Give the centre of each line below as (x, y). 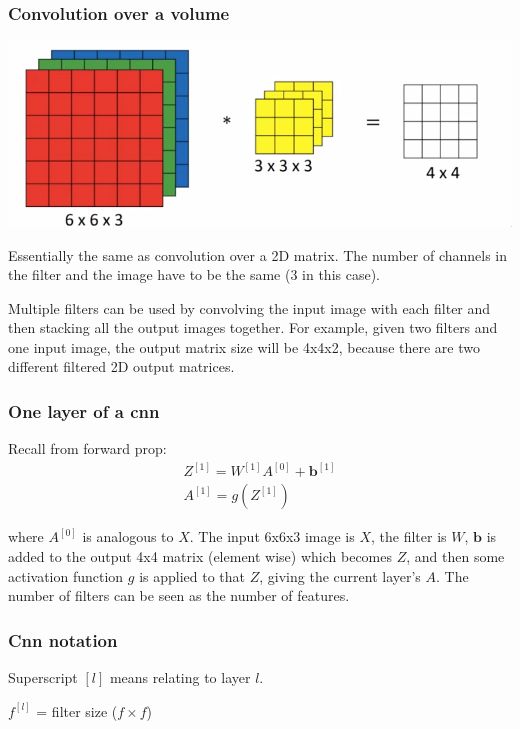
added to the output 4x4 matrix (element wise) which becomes (200, 555)
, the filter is (409, 536)
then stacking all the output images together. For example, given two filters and (253, 327)
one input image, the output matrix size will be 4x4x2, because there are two (244, 346)
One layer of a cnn (84, 411)
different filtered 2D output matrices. (121, 366)
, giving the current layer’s (340, 575)
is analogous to (128, 536)
